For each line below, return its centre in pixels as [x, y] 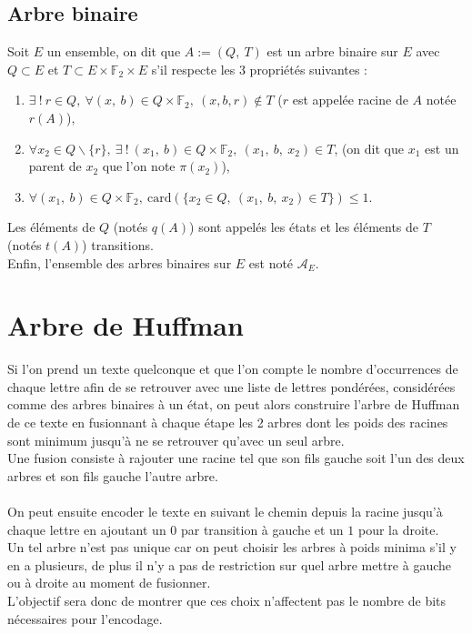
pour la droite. [398, 529]
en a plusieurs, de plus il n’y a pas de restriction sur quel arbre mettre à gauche [229, 564]
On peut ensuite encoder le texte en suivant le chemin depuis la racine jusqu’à [225, 512]
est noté [271, 262]
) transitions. [118, 244]
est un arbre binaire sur [332, 51]
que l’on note [139, 166]
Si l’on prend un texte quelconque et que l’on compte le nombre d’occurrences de [233, 369]
